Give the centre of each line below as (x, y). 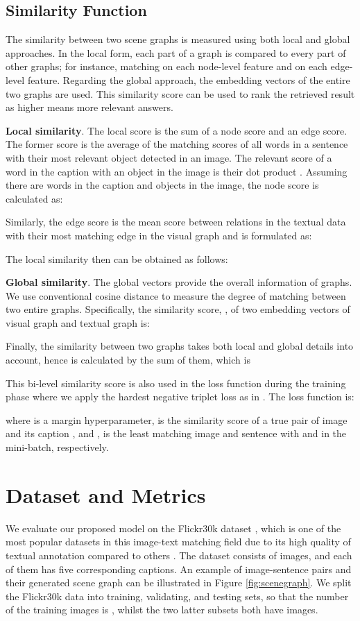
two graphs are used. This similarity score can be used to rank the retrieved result (180, 93)
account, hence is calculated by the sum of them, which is (128, 360)
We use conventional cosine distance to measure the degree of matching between (176, 295)
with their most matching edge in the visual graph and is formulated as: (159, 235)
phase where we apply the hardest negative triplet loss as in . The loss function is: (180, 397)
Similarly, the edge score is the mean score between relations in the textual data (176, 222)
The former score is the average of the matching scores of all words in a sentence (177, 144)
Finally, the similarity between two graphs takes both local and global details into (180, 346)
